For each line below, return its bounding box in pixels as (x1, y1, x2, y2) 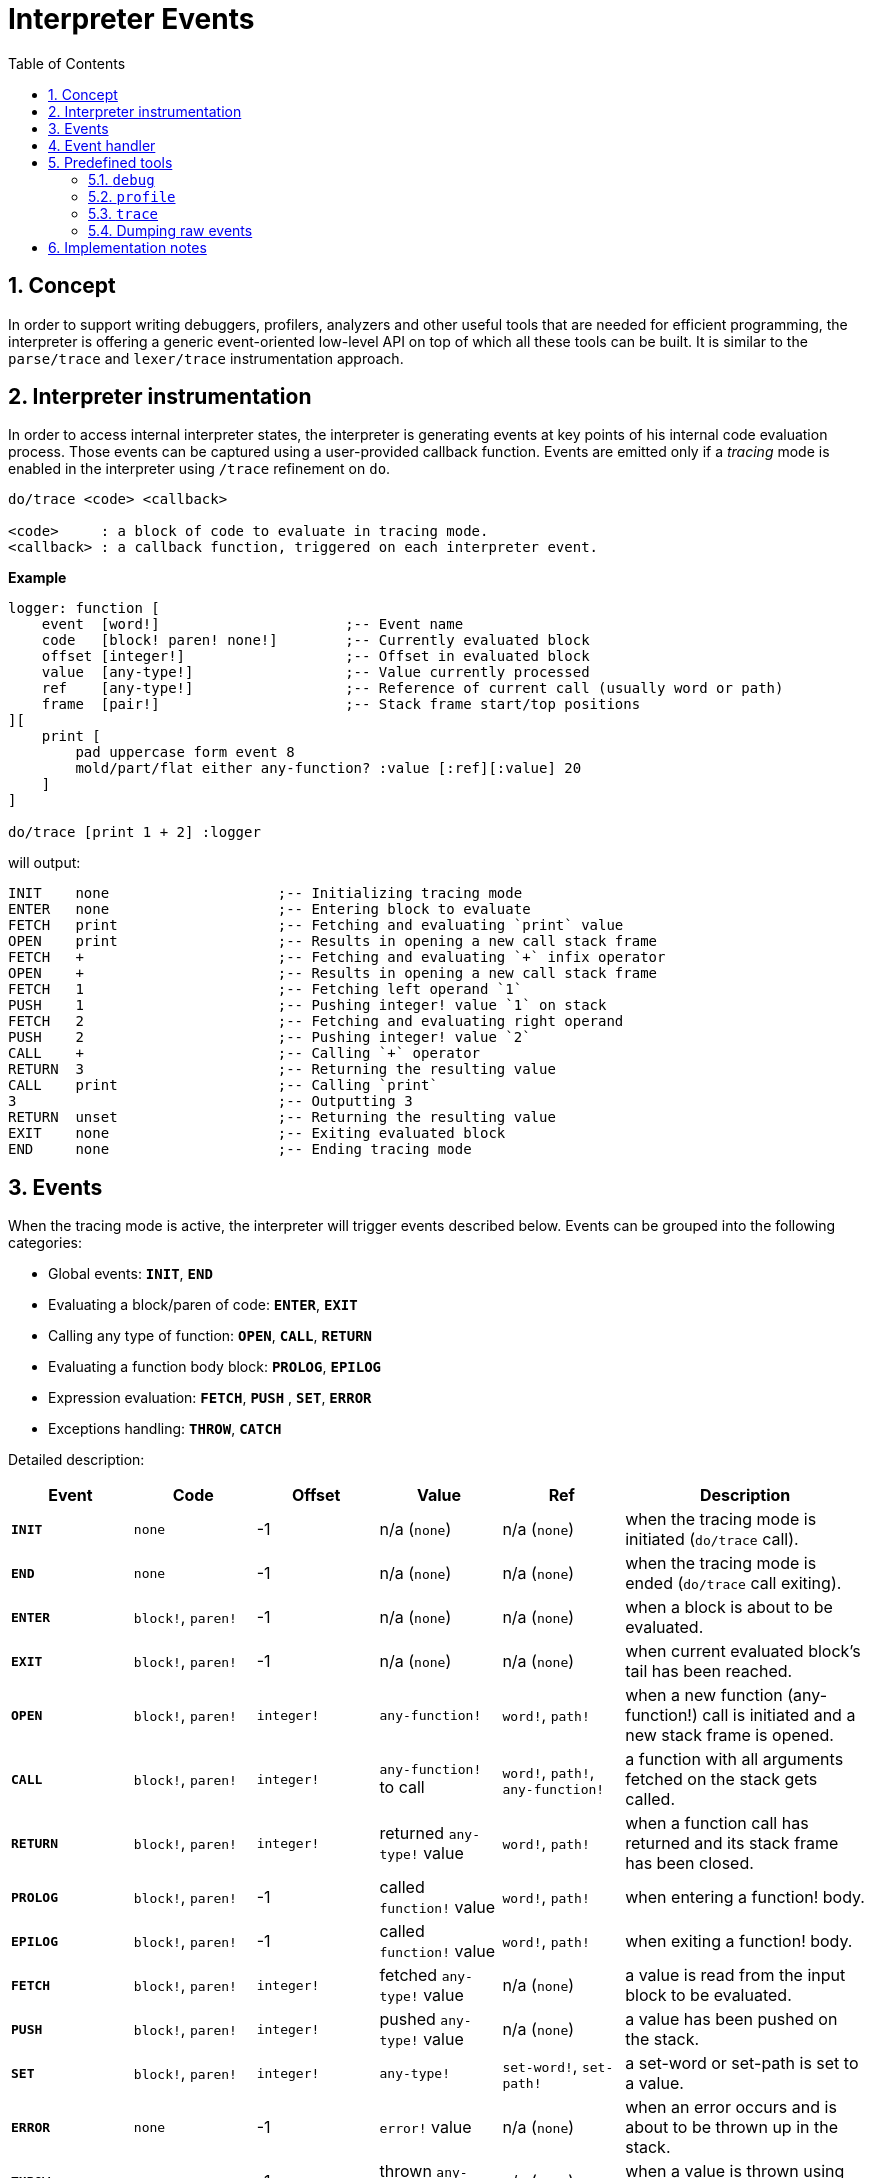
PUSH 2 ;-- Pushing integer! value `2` (8, 1029, 531, 1046)
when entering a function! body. (625, 1887, 865, 1908)
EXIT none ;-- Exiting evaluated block (8, 1125, 506, 1142)
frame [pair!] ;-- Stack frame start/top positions (41, 696, 641, 713)
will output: (8, 854, 81, 872)
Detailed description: (8, 1451, 145, 1469)
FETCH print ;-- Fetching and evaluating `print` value (8, 917, 624, 934)
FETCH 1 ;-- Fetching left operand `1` (8, 981, 523, 998)
